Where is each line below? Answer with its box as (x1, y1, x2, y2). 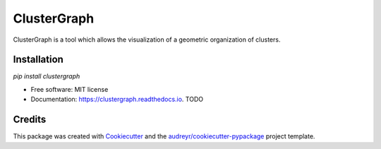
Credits (13, 114, 47, 126)
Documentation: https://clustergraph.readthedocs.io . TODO (30, 95, 204, 104)
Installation (13, 54, 64, 66)
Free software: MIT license (30, 85, 109, 93)
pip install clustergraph (13, 72, 80, 81)
